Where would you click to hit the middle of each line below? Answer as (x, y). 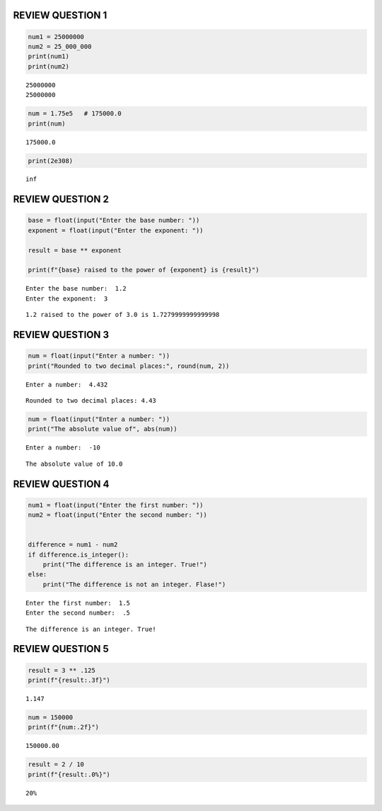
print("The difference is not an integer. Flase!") (134, 584)
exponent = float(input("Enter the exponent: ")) (116, 230)
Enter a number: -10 (63, 448)
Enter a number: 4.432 (67, 384)
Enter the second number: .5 (78, 613)
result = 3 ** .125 (62, 670)
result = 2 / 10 (56, 765)
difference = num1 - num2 (73, 545)
